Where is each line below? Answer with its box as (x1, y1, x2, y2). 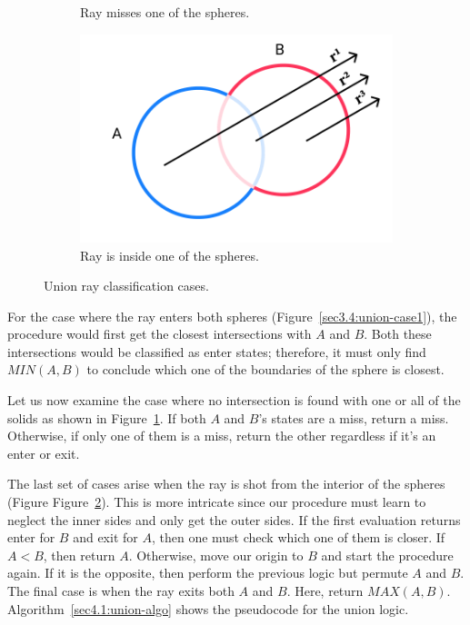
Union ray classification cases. (44, 276, 209, 295)
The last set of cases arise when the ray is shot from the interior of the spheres (7, 474, 445, 493)
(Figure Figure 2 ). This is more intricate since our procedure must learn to (7, 492, 426, 511)
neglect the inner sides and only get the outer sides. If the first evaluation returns (7, 510, 461, 529)
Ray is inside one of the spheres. (80, 245, 259, 264)
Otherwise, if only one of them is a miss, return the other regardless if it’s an (7, 426, 436, 445)
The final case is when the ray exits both (7, 581, 235, 600)
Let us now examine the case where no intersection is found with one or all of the (7, 391, 461, 410)
